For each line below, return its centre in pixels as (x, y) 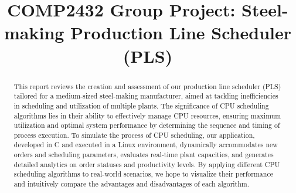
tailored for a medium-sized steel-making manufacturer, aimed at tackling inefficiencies (146, 96)
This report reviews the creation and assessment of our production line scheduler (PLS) (147, 86)
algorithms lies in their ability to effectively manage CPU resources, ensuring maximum (147, 115)
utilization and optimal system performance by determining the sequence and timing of (147, 125)
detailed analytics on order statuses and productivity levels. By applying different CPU (147, 164)
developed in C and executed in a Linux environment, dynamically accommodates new (146, 145)
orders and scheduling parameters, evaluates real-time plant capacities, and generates (144, 155)
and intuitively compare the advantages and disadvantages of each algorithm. (132, 184)
